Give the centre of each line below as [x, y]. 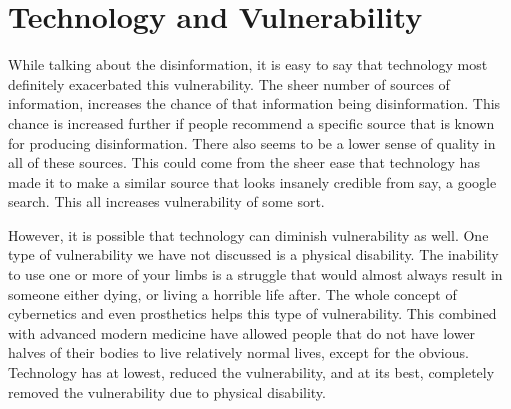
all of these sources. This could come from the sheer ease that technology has [244, 162]
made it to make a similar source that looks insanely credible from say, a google [252, 181]
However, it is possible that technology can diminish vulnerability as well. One [248, 234]
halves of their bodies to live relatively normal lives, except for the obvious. [238, 352]
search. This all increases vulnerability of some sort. [166, 201]
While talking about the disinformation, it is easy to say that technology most [248, 64]
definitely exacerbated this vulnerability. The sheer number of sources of [229, 83]
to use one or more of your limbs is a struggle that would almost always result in [255, 274]
